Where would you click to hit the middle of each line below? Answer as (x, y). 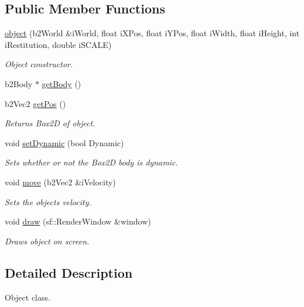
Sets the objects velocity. (48, 201)
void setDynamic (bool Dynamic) (64, 142)
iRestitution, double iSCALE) (58, 44)
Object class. (28, 297)
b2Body (19, 83)
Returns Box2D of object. (50, 123)
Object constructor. (39, 64)
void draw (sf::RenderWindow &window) (78, 221)
